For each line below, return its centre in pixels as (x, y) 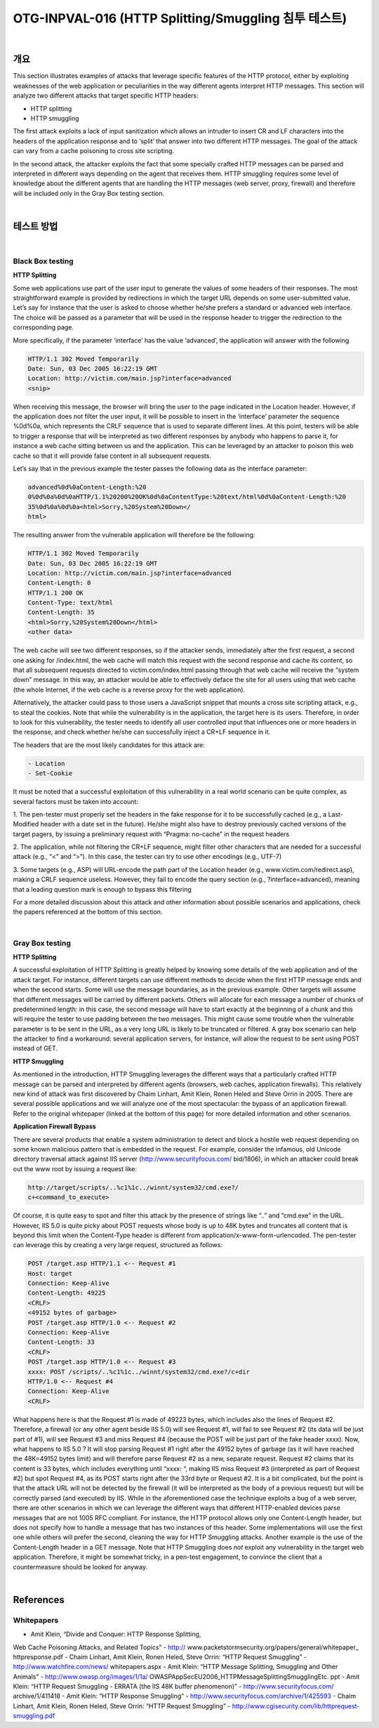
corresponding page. (43, 327)
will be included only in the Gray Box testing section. (89, 193)
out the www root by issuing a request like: (75, 1168)
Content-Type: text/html (71, 603)
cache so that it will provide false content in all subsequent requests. (112, 456)
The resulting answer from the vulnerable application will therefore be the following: (134, 535)
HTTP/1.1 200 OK (56, 593)
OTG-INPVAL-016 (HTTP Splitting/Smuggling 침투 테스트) (180, 18)
